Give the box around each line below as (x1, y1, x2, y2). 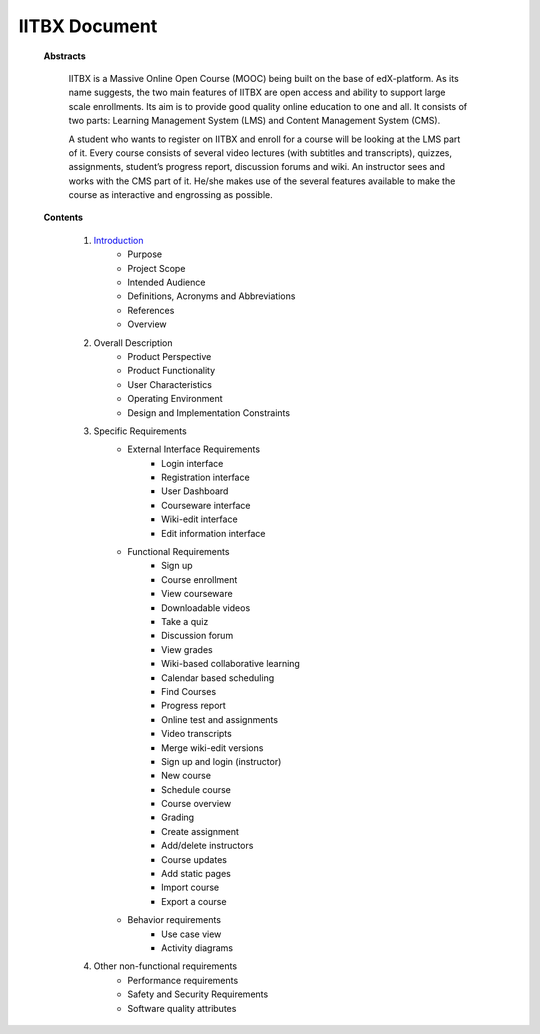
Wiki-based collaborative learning (161, 658, 300, 670)
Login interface (161, 457, 224, 469)
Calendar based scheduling (161, 671, 275, 684)
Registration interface (161, 471, 250, 484)
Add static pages (161, 868, 232, 880)
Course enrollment (161, 573, 238, 585)
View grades (161, 643, 214, 655)
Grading (161, 811, 195, 824)
